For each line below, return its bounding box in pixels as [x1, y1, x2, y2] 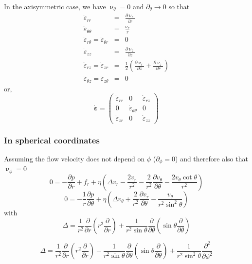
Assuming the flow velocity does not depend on [4, 153, 145, 163]
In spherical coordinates [4, 134, 100, 146]
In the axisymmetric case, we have [4, 1, 106, 11]
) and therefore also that [175, 153, 248, 163]
